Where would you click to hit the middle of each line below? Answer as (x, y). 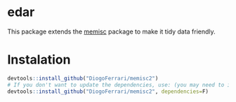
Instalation (39, 60)
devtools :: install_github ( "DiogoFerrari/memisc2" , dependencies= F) (108, 92)
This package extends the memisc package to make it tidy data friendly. (111, 31)
